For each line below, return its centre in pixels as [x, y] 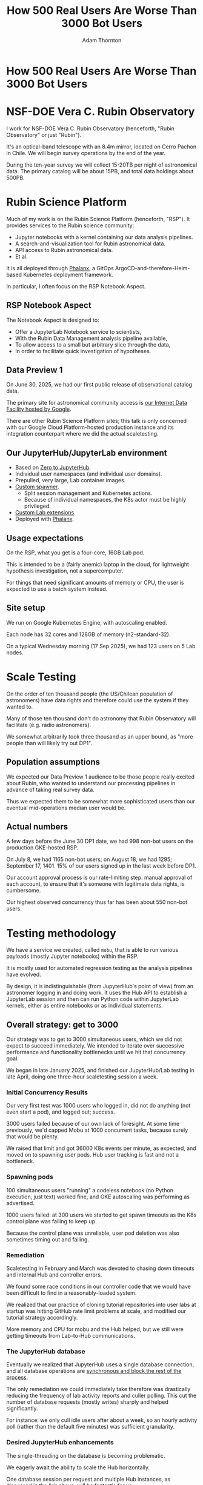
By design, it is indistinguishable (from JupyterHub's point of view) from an [100, 986]
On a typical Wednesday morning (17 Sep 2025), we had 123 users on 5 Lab [101, 646]
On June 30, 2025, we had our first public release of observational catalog [99, 385]
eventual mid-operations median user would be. [66, 808]
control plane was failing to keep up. [52, 1221]
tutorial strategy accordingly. [42, 1318]
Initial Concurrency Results [47, 1092]
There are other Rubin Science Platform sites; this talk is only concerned [96, 421]
